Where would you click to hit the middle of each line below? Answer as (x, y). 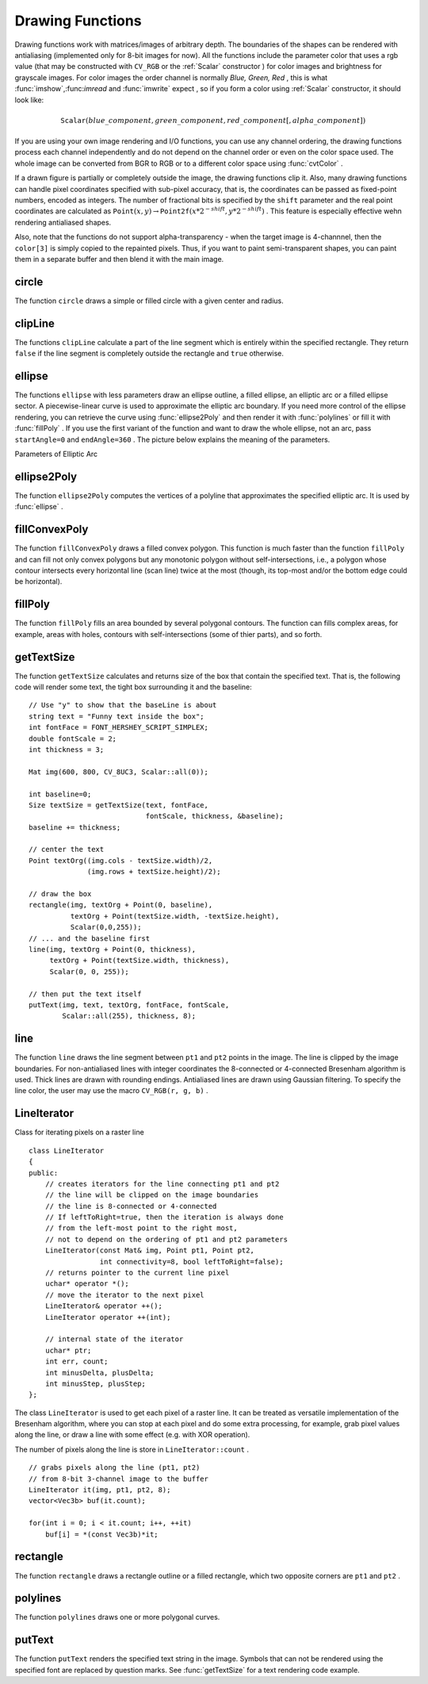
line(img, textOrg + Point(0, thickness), (113, 949)
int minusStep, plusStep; (96, 1383)
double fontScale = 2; (73, 738)
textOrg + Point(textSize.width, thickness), (139, 961)
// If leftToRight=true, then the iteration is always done (164, 1217)
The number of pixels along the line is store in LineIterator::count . (132, 1449)
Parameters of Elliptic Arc (56, 454)
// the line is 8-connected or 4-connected (131, 1206)
